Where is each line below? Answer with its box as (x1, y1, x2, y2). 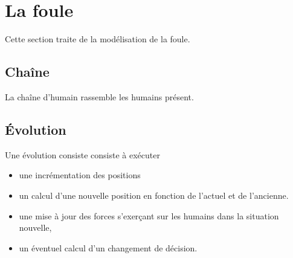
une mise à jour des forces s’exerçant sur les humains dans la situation (19, 209, 279, 222)
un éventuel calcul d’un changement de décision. (19, 241, 198, 254)
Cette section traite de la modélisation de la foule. (5, 33, 190, 45)
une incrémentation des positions (19, 169, 141, 181)
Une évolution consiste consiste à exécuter (5, 148, 160, 161)
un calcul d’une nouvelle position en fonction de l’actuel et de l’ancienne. (19, 189, 289, 201)
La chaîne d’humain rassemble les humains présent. (5, 90, 194, 103)
